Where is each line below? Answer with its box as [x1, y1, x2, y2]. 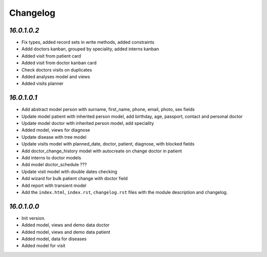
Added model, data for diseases [21, 236, 87, 242]
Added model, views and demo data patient [21, 229, 111, 235]
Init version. [21, 215, 45, 221]
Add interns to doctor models [21, 155, 82, 161]
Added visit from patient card [21, 53, 81, 59]
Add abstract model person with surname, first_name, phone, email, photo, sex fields [21, 107, 195, 112]
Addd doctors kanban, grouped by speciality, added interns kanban [21, 46, 159, 52]
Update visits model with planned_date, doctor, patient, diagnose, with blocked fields [21, 141, 195, 147]
